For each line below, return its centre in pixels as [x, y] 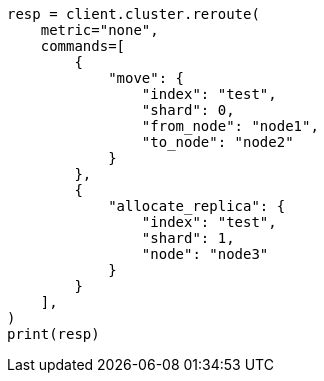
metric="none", [99, 30]
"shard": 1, [188, 238]
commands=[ [83, 46]
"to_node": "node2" [217, 142]
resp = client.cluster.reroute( [133, 14]
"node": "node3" [205, 254]
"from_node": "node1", [230, 126]
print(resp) [53, 334]
